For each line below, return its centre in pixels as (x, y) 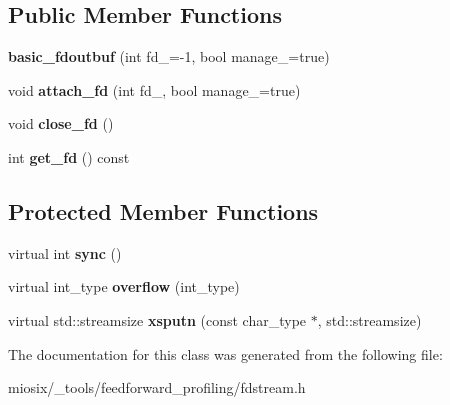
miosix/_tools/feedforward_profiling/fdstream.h (157, 387)
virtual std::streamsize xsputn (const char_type (157, 319)
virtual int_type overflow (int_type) (124, 286)
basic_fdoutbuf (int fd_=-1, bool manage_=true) (169, 56)
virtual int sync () (65, 252)
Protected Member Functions (163, 210)
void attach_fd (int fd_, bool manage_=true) (154, 89)
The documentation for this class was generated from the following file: (225, 353)
